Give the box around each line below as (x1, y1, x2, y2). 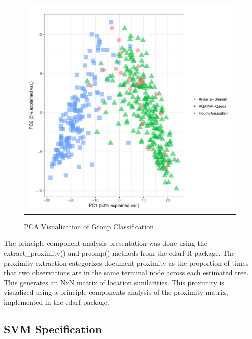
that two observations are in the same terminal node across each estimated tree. (4, 267, 249, 278)
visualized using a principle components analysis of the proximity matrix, (4, 287, 228, 297)
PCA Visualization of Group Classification (24, 221, 154, 231)
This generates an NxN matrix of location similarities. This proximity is (4, 277, 224, 287)
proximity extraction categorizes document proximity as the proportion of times (4, 257, 249, 268)
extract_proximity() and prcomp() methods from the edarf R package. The (4, 248, 235, 258)
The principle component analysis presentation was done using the (4, 238, 207, 248)
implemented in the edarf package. (4, 297, 109, 307)
